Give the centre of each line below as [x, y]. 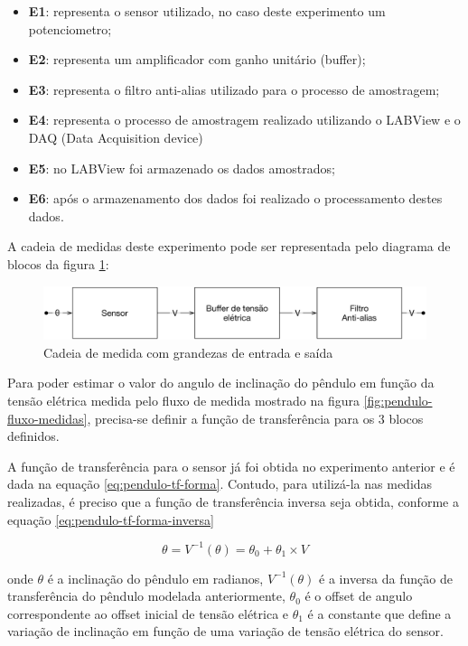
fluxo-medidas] [47, 418]
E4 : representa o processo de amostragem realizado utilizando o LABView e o [244, 120]
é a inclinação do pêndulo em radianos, [155, 578]
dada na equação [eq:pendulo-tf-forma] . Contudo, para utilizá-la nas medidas [220, 484]
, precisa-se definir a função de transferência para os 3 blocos [255, 418]
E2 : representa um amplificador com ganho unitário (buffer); [197, 59]
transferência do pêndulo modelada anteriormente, [146, 596]
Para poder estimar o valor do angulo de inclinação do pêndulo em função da [221, 383]
